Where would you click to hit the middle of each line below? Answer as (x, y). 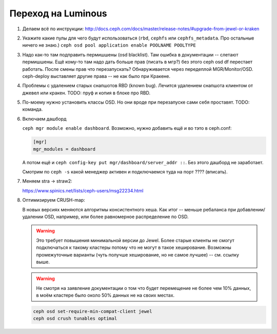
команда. (33, 109)
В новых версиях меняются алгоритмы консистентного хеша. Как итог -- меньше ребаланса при (129, 209)
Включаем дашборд (44, 119)
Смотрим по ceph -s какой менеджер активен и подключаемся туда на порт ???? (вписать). (125, 171)
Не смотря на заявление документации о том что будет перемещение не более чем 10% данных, (144, 288)
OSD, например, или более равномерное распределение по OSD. (117, 217)
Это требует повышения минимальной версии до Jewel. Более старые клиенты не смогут (135, 240)
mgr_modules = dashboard (64, 149)
